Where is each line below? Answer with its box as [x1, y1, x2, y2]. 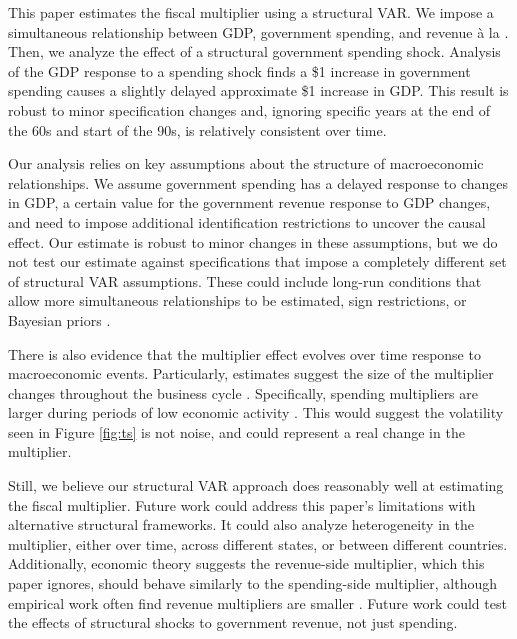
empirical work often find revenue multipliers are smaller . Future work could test [8, 592, 507, 613]
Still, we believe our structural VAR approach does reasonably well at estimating [8, 475, 504, 496]
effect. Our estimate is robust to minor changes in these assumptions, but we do [8, 231, 498, 252]
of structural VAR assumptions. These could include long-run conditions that [8, 270, 482, 291]
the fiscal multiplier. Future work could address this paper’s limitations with [8, 494, 476, 515]
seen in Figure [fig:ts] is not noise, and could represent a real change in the [8, 421, 465, 442]
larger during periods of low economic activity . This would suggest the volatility [8, 402, 504, 423]
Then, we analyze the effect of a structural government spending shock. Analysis [8, 41, 501, 62]
